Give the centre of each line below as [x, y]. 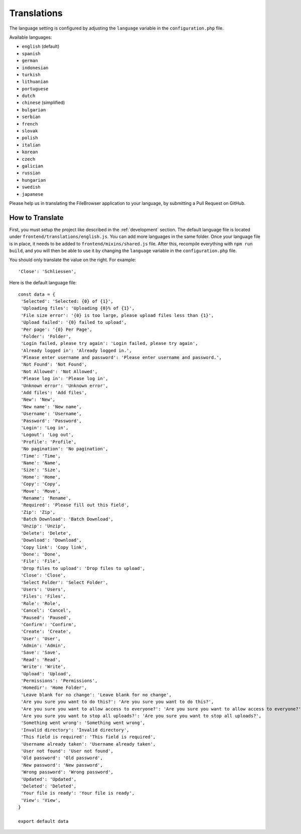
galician [33, 166]
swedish [31, 187]
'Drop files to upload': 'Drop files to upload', [83, 568]
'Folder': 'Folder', [46, 336]
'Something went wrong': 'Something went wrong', [83, 723]
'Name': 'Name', [41, 463]
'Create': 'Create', [46, 632]
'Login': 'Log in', [45, 428]
